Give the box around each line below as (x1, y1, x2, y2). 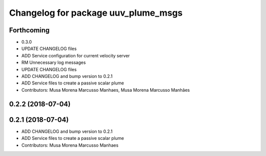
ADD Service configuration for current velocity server (21, 52, 130, 58)
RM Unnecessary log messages (21, 59, 86, 66)
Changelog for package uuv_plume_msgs (9, 7, 183, 18)
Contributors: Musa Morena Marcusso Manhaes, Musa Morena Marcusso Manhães (21, 87, 190, 93)
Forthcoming (9, 26, 50, 34)
